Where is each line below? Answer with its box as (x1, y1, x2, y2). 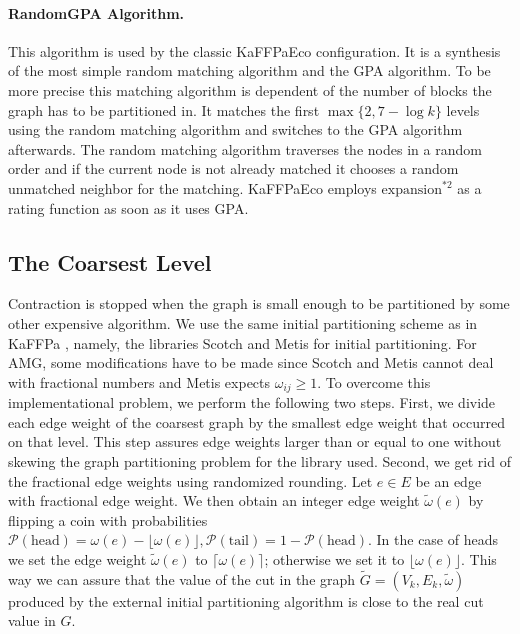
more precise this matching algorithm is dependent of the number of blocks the (8, 79, 492, 100)
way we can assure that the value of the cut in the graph (8, 568, 356, 589)
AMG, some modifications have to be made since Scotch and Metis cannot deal (8, 352, 494, 373)
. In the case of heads (367, 529, 498, 550)
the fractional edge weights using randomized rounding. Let (8, 470, 373, 491)
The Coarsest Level (8, 246, 212, 277)
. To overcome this (317, 371, 431, 392)
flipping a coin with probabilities (8, 509, 208, 530)
